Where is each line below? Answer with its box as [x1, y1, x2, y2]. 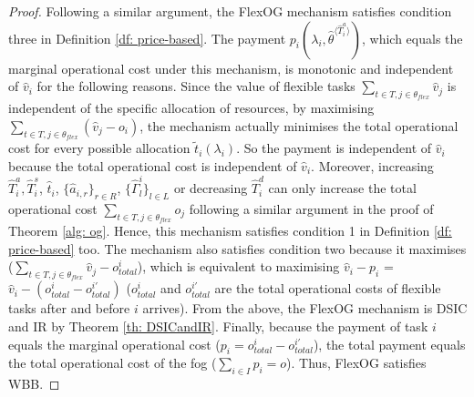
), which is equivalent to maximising [137, 257, 340, 276]
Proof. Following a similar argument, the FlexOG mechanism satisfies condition [8, 2, 452, 20]
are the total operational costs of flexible [214, 279, 441, 298]
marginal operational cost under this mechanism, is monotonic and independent [8, 58, 454, 77]
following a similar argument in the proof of [189, 198, 434, 218]
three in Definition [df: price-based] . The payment [8, 28, 286, 47]
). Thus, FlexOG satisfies [286, 353, 427, 372]
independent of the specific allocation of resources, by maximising [8, 98, 375, 117]
